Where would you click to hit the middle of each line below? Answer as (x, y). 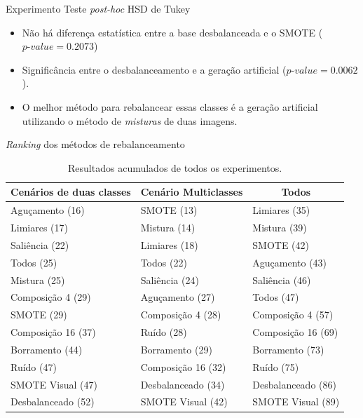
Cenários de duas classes (71, 192)
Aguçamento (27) (178, 297)
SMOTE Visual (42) (184, 402)
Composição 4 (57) (293, 315)
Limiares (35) (281, 210)
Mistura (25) (38, 279)
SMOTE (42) (281, 244)
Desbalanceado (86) (294, 384)
